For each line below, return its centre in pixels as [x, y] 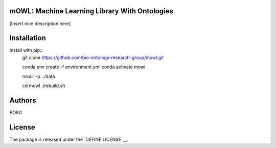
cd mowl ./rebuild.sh [44, 86]
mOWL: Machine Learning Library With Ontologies [91, 11]
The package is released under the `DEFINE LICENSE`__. [69, 139]
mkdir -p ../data [39, 76]
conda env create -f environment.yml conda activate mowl [84, 67]
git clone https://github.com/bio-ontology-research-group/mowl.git [93, 57]
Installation [28, 38]
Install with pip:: [26, 50]
